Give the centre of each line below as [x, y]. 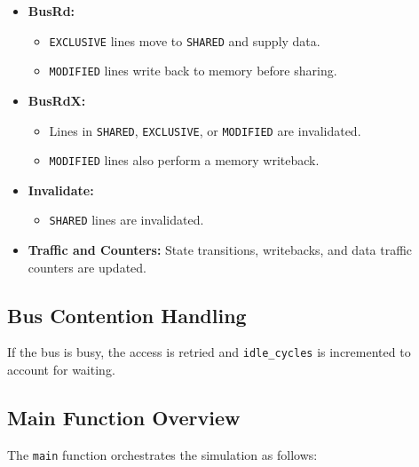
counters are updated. [87, 267]
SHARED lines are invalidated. [126, 220]
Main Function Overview [124, 418]
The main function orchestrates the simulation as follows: [162, 454]
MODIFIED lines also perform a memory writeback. [184, 160]
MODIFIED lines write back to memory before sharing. [193, 71]
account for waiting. [61, 370]
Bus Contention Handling [127, 315]
